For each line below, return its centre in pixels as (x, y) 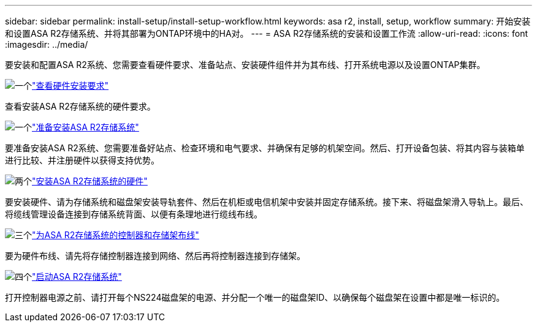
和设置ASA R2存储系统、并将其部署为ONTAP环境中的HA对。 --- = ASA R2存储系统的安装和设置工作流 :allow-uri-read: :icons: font (267, 33)
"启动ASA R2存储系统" (77, 276)
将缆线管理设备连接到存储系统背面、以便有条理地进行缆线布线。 (134, 214)
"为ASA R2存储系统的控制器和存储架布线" (116, 235)
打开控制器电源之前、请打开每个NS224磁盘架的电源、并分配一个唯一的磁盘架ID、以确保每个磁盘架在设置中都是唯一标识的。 (255, 297)
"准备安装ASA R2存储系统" (86, 127)
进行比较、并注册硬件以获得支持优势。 (82, 160)
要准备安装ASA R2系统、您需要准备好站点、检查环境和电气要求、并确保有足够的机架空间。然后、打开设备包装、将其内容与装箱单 (265, 148)
